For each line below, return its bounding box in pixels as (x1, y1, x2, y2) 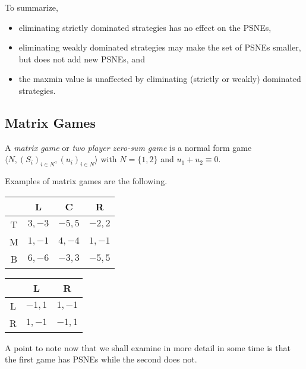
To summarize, (5, 1, 58, 13)
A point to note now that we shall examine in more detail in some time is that (5, 341, 291, 354)
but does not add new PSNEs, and (18, 52, 145, 65)
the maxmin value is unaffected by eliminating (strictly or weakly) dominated (18, 72, 301, 85)
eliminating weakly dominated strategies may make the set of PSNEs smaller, (18, 41, 301, 53)
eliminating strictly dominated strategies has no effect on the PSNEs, (18, 21, 272, 33)
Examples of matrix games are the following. (5, 175, 168, 187)
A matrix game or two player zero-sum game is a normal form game (5, 141, 252, 153)
